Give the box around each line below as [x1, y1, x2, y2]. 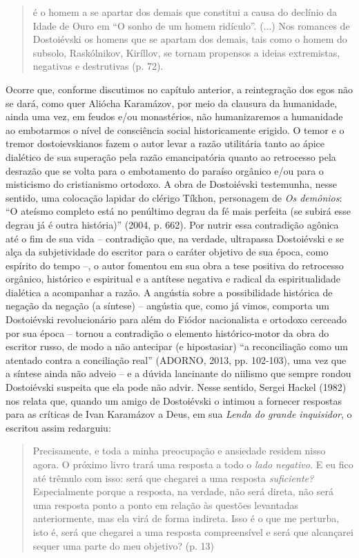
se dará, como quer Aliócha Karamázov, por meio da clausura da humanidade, [6, 95, 338, 110]
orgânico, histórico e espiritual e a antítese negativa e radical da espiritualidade [6, 271, 341, 286]
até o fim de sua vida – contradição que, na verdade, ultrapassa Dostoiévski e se [6, 231, 344, 245]
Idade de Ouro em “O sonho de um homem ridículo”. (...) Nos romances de [32, 18, 350, 32]
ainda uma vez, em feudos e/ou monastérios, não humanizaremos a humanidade [6, 109, 343, 124]
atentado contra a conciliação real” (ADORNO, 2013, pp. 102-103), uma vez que [6, 352, 347, 367]
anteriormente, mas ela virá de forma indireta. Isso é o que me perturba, [32, 511, 340, 526]
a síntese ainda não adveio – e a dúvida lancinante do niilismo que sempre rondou [6, 366, 351, 381]
